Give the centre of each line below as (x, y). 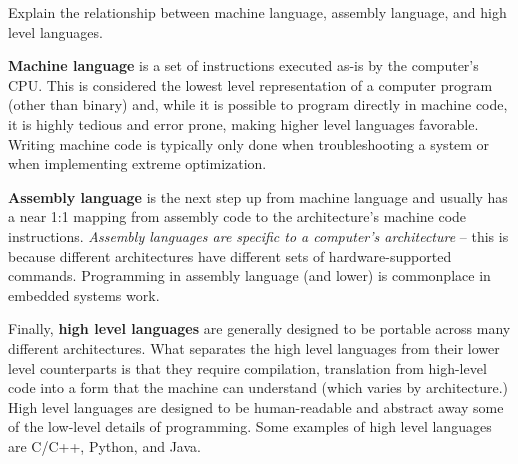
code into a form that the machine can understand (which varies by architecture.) (258, 387)
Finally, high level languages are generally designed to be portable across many (259, 328)
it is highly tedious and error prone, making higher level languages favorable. (243, 123)
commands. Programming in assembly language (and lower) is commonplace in (249, 275)
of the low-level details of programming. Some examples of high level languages (250, 426)
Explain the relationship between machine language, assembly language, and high (257, 12)
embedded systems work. (84, 294)
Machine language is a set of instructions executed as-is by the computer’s (243, 65)
